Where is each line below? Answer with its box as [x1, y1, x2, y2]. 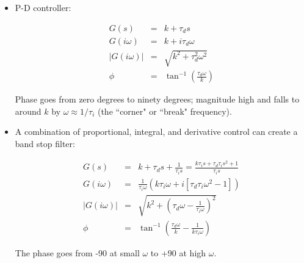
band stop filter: [15, 137, 75, 150]
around [15, 104, 42, 117]
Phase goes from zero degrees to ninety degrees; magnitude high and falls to [15, 93, 300, 106]
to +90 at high [150, 246, 206, 259]
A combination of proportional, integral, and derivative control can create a [15, 125, 298, 138]
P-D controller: [15, 1, 71, 13]
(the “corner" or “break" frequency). [97, 104, 232, 117]
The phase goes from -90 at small [15, 246, 140, 259]
